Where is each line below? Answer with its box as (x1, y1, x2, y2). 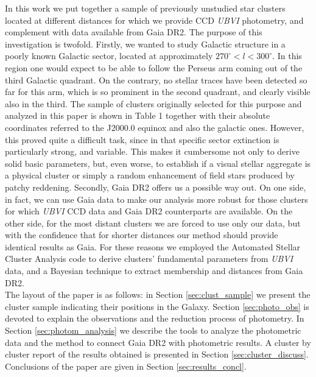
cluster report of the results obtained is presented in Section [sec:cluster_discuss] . (5, 348, 309, 361)
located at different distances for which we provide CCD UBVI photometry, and (5, 13, 304, 26)
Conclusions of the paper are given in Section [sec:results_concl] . (5, 359, 247, 372)
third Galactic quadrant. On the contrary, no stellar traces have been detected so (5, 73, 307, 86)
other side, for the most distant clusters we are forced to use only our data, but (5, 216, 301, 229)
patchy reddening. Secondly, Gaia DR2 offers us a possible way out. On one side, (5, 180, 306, 193)
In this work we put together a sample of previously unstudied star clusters (5, 2, 286, 14)
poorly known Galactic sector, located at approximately (5, 49, 213, 62)
